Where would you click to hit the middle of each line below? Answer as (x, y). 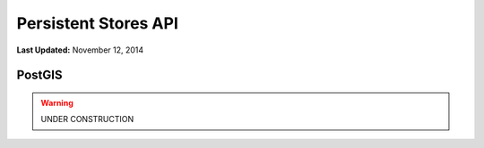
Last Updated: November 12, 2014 (80, 50)
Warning (57, 103)
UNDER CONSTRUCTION (87, 119)
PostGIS (39, 75)
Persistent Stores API (98, 23)
